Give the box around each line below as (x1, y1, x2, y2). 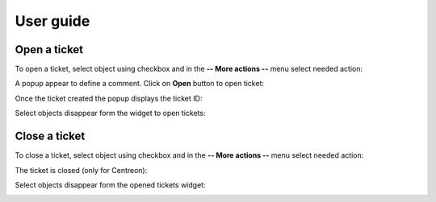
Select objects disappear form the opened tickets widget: (15, 179, 206, 189)
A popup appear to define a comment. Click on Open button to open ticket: (15, 79, 265, 89)
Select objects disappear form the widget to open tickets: (15, 109, 206, 118)
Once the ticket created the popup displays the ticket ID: (15, 93, 203, 103)
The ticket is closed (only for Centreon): (15, 165, 148, 175)
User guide (15, 12, 90, 30)
